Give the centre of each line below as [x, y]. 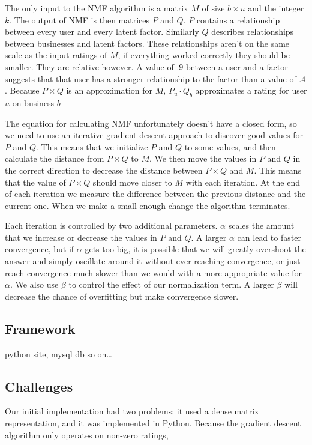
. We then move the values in [203, 158]
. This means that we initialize [92, 146]
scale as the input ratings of [56, 55]
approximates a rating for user [251, 90]
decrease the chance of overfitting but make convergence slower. [122, 296]
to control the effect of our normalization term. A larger [171, 284]
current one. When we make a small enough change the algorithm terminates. [148, 205]
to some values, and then [230, 146]
